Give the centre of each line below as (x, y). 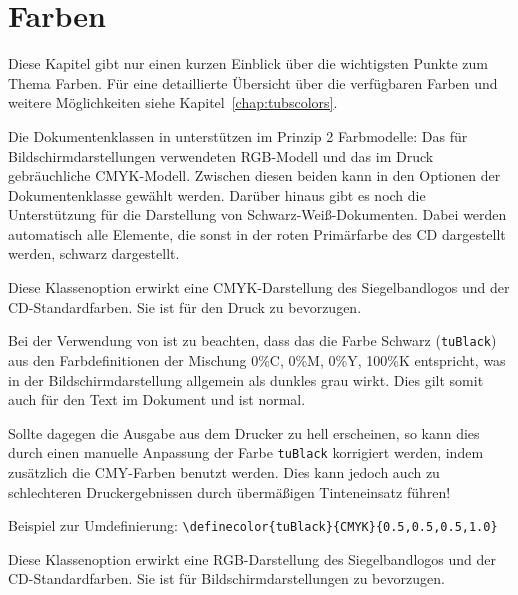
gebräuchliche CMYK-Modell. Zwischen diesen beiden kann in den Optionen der (254, 175)
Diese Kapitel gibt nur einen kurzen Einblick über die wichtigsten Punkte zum (248, 63)
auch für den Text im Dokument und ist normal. (157, 399)
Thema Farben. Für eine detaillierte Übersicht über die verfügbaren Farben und (253, 82)
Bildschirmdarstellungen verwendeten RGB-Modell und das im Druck (221, 155)
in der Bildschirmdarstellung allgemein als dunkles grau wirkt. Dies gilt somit (246, 379)
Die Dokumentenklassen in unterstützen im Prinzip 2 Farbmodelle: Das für (238, 135)
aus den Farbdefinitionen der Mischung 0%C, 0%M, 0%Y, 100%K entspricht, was (257, 359)
